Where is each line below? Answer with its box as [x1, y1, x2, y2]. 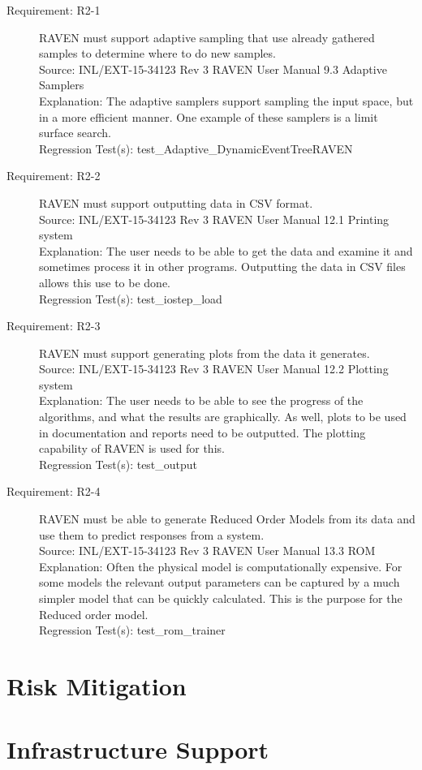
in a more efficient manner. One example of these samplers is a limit [39, 108, 378, 125]
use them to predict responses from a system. [39, 526, 265, 543]
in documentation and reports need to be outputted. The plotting [39, 424, 366, 441]
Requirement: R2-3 [6, 317, 101, 334]
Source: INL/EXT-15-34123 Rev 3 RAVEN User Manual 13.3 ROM [39, 542, 376, 559]
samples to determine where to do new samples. [39, 45, 276, 62]
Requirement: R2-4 [6, 483, 101, 500]
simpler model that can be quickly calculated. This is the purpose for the [39, 590, 403, 606]
